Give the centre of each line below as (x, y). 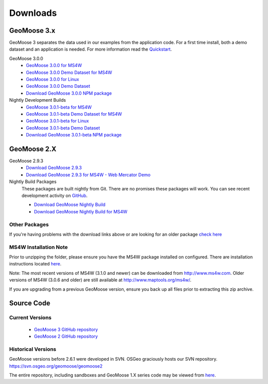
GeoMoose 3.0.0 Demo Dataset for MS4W (69, 72)
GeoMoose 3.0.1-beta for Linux (58, 121)
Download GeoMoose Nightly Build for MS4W (81, 211)
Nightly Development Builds (38, 100)
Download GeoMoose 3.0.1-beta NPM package (74, 135)
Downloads (33, 13)
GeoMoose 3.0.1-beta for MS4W (59, 107)
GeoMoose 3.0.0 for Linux (53, 79)
